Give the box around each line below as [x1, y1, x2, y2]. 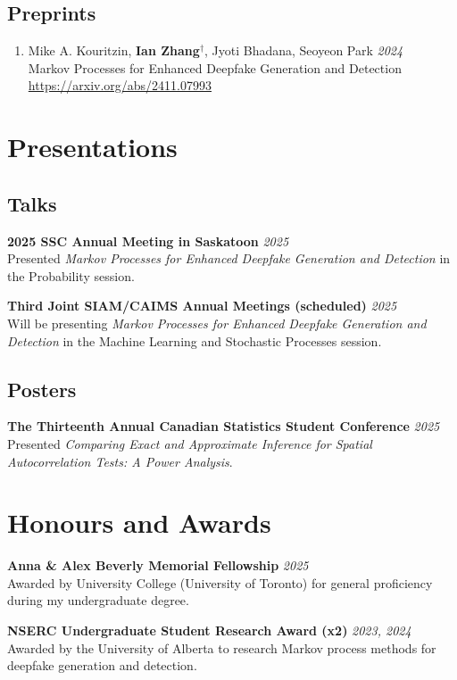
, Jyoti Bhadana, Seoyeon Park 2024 [204, 41, 403, 60]
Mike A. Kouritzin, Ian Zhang [28, 41, 200, 60]
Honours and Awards [7, 504, 271, 541]
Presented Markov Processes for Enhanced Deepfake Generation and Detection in [7, 249, 451, 268]
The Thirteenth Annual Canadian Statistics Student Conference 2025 [7, 417, 440, 435]
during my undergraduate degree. [7, 591, 189, 610]
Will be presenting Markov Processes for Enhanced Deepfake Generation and [7, 313, 427, 332]
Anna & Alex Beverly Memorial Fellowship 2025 [7, 556, 309, 575]
